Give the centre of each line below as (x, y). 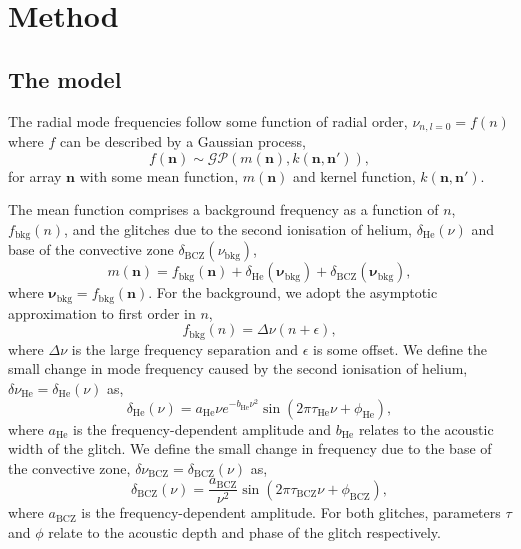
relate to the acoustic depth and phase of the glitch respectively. (244, 531)
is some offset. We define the (400, 348)
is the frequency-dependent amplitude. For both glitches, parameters (291, 512)
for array (35, 175)
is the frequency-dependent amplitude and (202, 428)
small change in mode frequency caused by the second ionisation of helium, (238, 368)
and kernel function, (354, 175)
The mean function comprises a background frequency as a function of (223, 209)
